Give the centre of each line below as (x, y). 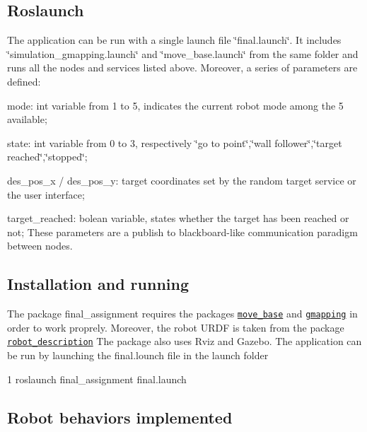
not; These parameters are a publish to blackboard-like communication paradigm (182, 232)
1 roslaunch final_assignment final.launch (97, 379)
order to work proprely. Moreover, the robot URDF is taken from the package (176, 327)
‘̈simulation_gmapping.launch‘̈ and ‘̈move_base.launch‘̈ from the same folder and (183, 53)
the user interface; (46, 194)
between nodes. (40, 246)
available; (27, 119)
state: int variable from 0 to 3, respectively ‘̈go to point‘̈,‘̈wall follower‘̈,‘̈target (175, 142)
